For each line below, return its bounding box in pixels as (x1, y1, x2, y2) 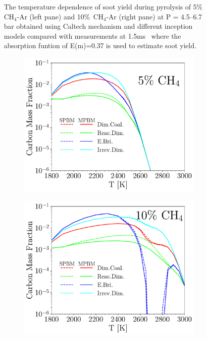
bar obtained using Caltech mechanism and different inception (4, 21, 193, 31)
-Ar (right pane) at (106, 11, 164, 21)
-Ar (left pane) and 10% (17, 11, 90, 21)
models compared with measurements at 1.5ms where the (4, 30, 181, 41)
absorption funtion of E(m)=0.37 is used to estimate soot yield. (4, 40, 197, 51)
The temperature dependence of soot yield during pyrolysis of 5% (4, 1, 203, 11)
